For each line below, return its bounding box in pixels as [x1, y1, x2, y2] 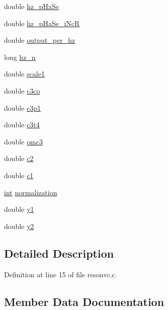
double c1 [4, 170, 34, 180]
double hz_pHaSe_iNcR [4, 18, 80, 28]
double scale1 [4, 68, 45, 79]
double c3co [4, 85, 40, 96]
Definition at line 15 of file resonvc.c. [4, 269, 117, 279]
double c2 [4, 153, 34, 164]
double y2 [4, 220, 34, 231]
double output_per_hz [4, 35, 75, 45]
